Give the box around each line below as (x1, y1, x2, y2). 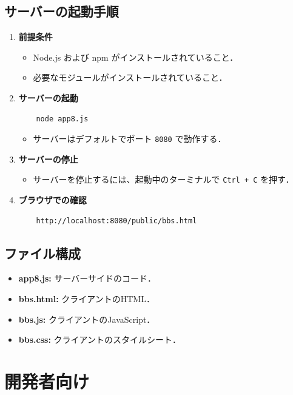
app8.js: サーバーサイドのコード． (18, 272, 157, 285)
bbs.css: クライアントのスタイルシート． (18, 333, 181, 346)
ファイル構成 (4, 243, 81, 262)
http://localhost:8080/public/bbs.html (36, 216, 197, 225)
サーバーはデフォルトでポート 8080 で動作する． (33, 132, 226, 145)
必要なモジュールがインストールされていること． (33, 71, 227, 84)
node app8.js (36, 114, 89, 123)
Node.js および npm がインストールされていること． (33, 50, 238, 63)
